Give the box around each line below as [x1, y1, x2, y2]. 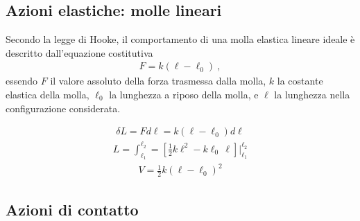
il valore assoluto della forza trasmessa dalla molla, [50, 73, 266, 88]
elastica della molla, [6, 87, 89, 102]
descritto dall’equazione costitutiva [6, 45, 153, 60]
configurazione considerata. [6, 100, 121, 115]
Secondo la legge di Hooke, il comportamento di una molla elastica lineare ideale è [6, 32, 355, 46]
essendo [6, 73, 38, 88]
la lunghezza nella [274, 87, 350, 102]
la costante [277, 73, 323, 88]
